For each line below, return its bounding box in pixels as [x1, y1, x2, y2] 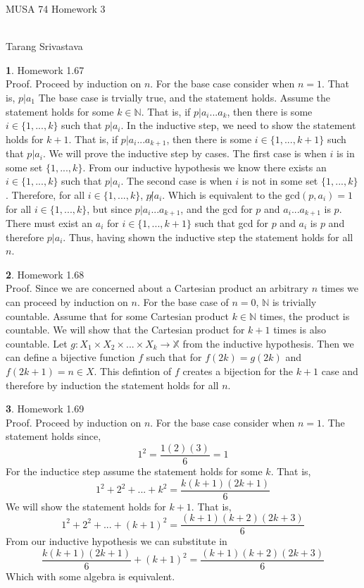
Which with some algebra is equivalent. [6, 568, 175, 583]
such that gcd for [194, 216, 268, 231]
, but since [87, 201, 132, 216]
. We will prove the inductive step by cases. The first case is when [42, 146, 327, 161]
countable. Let [6, 336, 68, 350]
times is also [273, 322, 327, 337]
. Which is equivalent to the [162, 187, 282, 202]
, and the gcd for [180, 201, 253, 216]
